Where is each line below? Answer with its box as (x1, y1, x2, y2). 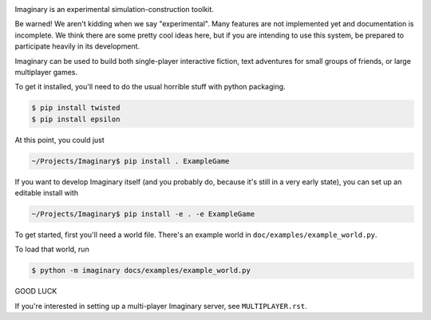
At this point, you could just (14, 135, 105, 144)
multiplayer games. (14, 67, 77, 77)
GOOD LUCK (14, 286, 57, 296)
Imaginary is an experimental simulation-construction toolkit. (14, 5, 215, 14)
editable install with (14, 188, 79, 198)
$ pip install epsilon (31, 114, 121, 124)
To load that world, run (14, 244, 89, 255)
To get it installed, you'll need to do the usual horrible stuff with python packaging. (14, 82, 287, 92)
